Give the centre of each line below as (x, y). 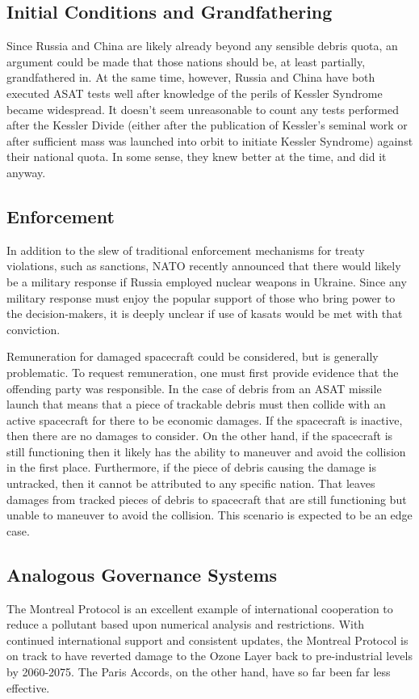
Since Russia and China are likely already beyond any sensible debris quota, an (202, 46)
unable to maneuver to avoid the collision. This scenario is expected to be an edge (209, 515)
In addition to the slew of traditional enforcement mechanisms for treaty (186, 250)
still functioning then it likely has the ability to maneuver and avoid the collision (206, 451)
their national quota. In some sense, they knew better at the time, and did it (197, 157)
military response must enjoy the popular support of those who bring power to (201, 297)
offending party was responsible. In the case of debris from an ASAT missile (194, 388)
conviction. (34, 329)
